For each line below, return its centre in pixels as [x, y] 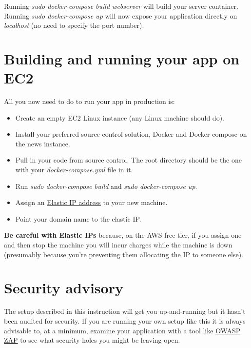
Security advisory [64, 288]
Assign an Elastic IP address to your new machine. [91, 202]
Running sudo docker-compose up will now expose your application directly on [121, 15]
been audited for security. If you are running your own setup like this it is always [125, 320]
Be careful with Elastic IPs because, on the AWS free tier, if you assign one [123, 235]
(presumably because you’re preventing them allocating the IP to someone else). [124, 254]
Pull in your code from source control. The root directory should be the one [128, 160]
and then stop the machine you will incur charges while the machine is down [118, 245]
